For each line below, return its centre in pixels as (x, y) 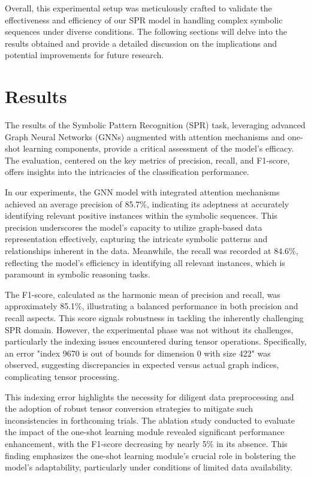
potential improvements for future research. (84, 55)
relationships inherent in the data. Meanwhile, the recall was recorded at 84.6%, (152, 251)
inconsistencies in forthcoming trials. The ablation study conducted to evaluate (150, 420)
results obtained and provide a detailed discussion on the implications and (141, 43)
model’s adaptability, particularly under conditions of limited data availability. (149, 467)
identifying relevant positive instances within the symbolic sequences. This (141, 215)
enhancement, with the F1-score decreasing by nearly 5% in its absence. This (146, 443)
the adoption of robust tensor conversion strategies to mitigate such (129, 408)
